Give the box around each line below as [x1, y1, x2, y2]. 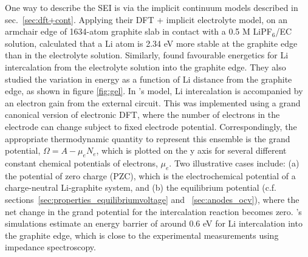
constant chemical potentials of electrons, [5, 156, 158, 169]
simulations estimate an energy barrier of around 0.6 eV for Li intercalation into [5, 217, 303, 230]
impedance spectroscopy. [5, 241, 96, 253]
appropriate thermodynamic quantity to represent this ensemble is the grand [5, 132, 290, 145]
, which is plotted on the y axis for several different [96, 144, 287, 157]
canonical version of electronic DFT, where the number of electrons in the [5, 108, 280, 121]
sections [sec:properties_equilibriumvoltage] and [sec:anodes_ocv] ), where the [5, 193, 299, 205]
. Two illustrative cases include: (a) [169, 156, 299, 169]
